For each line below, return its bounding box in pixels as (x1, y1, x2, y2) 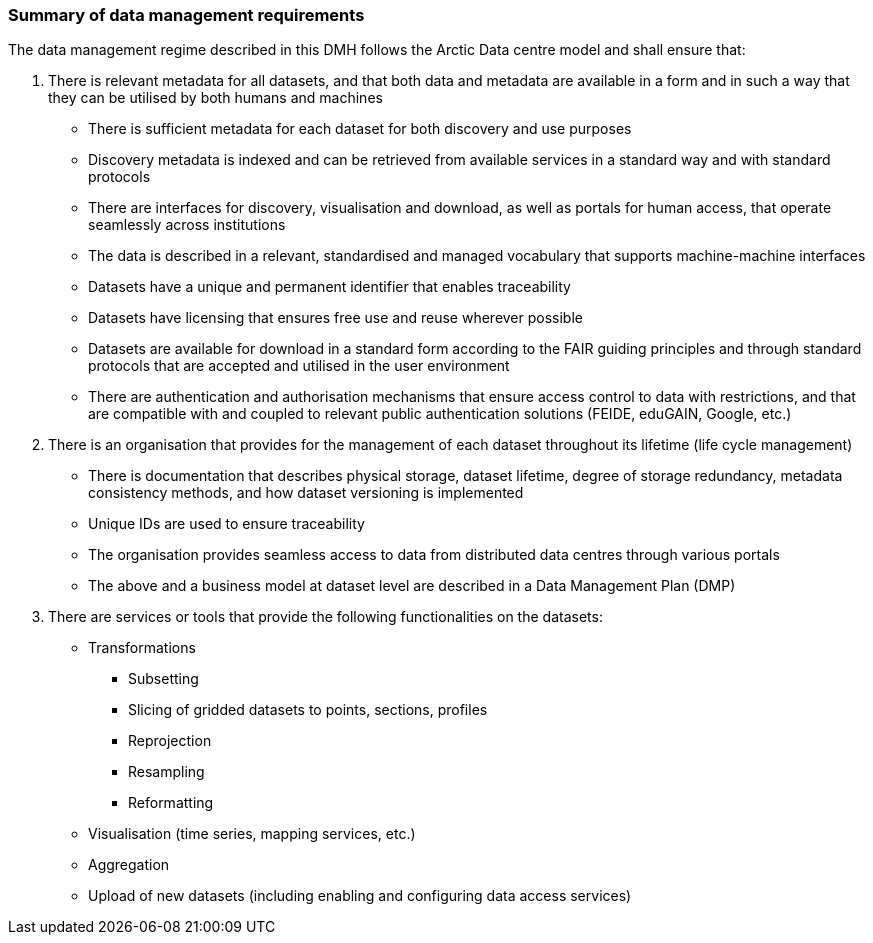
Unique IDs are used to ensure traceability (88, 515, 365, 533)
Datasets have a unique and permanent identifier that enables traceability (88, 278, 571, 296)
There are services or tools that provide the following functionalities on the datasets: (48, 608, 603, 626)
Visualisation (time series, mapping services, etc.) (88, 825, 416, 843)
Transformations (88, 639, 196, 657)
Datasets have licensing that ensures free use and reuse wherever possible (88, 309, 583, 327)
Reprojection (128, 732, 212, 750)
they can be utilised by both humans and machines (48, 89, 383, 107)
